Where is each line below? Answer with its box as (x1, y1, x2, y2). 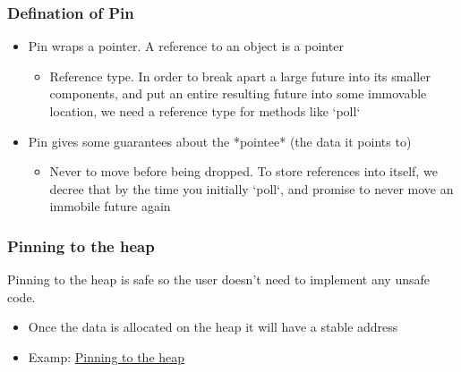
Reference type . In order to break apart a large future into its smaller (49, 66, 431, 85)
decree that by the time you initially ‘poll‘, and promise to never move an (49, 179, 454, 198)
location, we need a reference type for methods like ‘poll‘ (49, 102, 361, 120)
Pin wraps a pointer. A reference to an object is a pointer (28, 37, 344, 55)
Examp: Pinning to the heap (28, 347, 185, 366)
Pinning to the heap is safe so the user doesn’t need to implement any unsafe (7, 270, 431, 289)
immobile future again (49, 197, 171, 216)
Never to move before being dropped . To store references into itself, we (49, 162, 438, 181)
